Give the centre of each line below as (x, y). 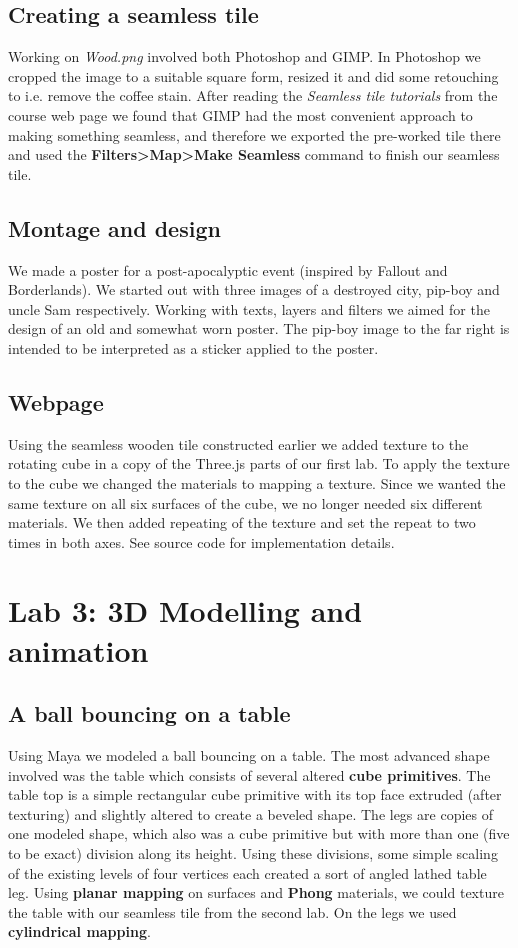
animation (78, 649)
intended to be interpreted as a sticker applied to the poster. (193, 347)
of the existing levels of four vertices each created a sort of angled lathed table (247, 872)
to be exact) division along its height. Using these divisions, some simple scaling (253, 853)
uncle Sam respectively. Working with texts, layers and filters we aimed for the (249, 308)
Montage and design (114, 227)
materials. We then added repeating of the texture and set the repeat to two (242, 522)
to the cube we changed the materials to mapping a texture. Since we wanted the (257, 482)
